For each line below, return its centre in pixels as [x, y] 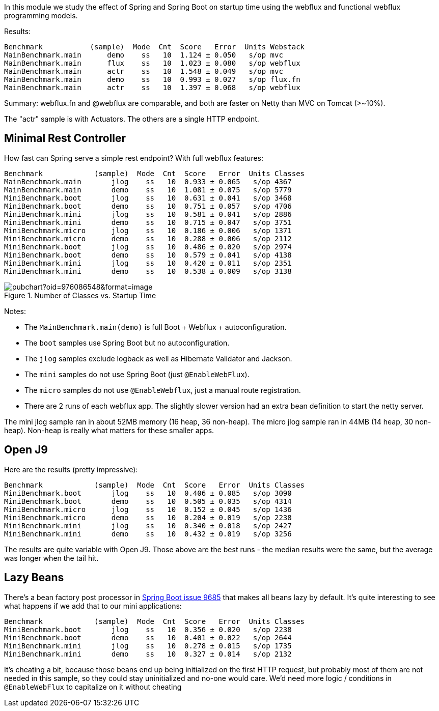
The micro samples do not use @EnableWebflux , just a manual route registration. [163, 390]
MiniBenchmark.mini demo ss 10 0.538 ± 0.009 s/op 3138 [148, 271]
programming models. [41, 16]
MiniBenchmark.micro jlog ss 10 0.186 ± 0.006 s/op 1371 [148, 230]
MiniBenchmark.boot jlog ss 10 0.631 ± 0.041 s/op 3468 [148, 198]
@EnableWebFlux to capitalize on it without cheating [93, 687]
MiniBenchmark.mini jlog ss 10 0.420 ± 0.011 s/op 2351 [148, 263]
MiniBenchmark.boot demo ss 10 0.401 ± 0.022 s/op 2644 [148, 637]
